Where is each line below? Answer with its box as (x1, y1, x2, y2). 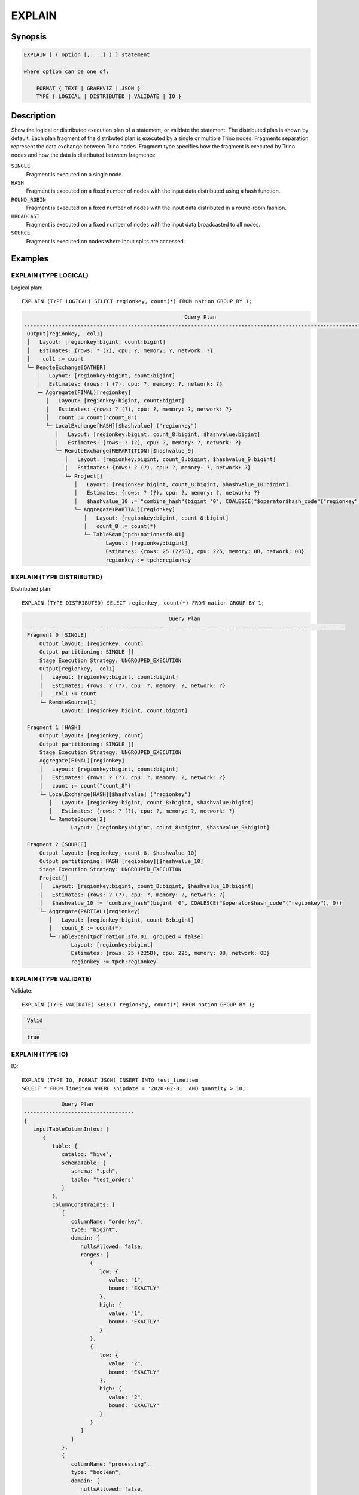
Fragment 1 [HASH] (27, 724, 81, 731)
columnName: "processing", (71, 1460, 150, 1467)
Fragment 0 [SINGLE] (27, 631, 87, 639)
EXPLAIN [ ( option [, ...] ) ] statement (23, 51, 150, 58)
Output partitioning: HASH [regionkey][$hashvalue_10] (39, 858, 204, 864)
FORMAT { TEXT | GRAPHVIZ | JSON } (36, 84, 141, 91)
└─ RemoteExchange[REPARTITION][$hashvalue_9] (54, 447, 194, 454)
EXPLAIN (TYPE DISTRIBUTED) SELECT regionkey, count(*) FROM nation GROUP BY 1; (22, 599, 265, 606)
